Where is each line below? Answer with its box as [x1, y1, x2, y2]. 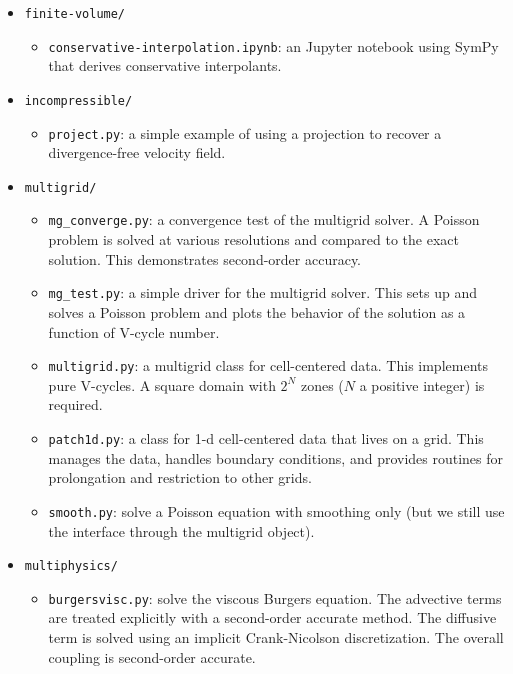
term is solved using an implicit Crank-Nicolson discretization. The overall [48, 627, 504, 647]
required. [48, 394, 103, 415]
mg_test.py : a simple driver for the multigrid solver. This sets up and [48, 282, 477, 303]
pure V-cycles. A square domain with [48, 374, 276, 395]
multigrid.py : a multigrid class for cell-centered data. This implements [48, 355, 488, 376]
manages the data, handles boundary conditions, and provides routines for [48, 447, 504, 468]
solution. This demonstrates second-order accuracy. [48, 248, 362, 269]
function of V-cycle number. [48, 321, 220, 342]
